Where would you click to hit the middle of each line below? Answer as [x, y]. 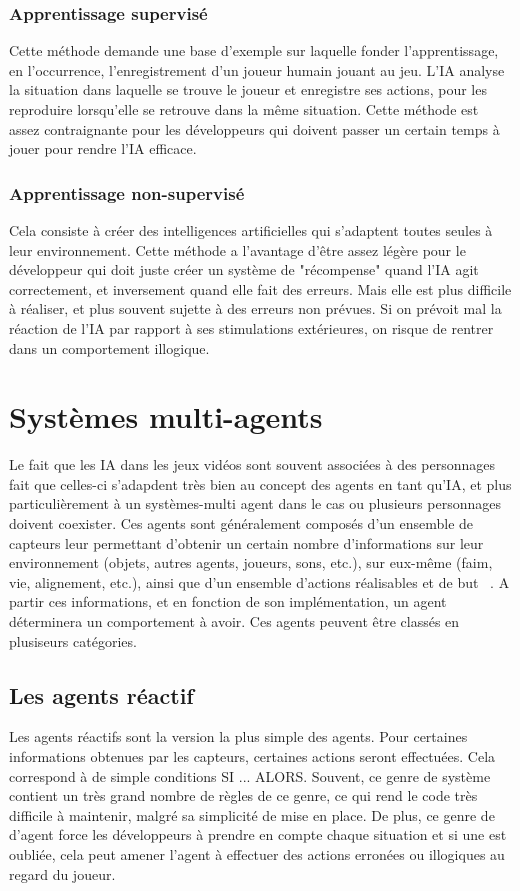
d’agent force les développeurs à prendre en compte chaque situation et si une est [258, 834]
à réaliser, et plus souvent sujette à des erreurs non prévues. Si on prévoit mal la [255, 308]
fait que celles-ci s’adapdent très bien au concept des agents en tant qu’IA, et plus [260, 483]
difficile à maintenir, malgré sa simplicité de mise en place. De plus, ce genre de [252, 814]
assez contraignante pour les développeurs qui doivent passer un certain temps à [254, 128]
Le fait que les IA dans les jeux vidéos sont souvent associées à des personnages [252, 464]
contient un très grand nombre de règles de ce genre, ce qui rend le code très [243, 795]
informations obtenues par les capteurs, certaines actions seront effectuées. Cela [252, 756]
